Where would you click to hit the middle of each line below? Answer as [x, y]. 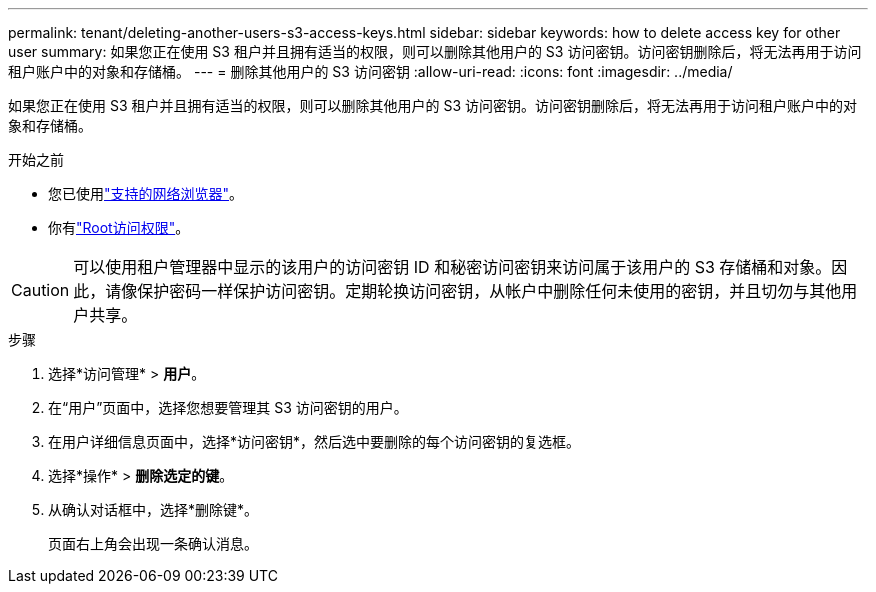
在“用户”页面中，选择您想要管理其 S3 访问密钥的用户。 [228, 407]
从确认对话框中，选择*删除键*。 [153, 509]
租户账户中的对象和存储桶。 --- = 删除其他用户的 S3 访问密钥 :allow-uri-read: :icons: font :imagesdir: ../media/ [370, 71]
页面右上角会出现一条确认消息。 [153, 543]
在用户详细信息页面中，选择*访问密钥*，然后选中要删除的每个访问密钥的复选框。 [314, 441]
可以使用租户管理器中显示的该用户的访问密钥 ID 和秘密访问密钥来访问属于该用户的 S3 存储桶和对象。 [452, 267]
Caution [40, 290]
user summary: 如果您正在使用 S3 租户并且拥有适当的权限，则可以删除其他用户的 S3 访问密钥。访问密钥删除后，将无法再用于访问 [435, 51]
